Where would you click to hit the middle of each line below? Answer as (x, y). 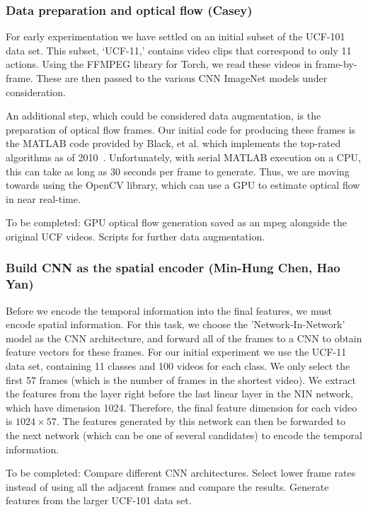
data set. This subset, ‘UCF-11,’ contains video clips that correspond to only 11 (179, 50)
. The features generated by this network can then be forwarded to (201, 421)
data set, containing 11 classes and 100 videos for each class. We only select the (178, 366)
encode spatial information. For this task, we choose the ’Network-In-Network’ (176, 324)
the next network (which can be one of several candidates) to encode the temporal (184, 435)
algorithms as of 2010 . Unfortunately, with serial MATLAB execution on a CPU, (183, 157)
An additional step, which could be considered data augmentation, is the (163, 116)
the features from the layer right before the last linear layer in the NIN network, (179, 394)
